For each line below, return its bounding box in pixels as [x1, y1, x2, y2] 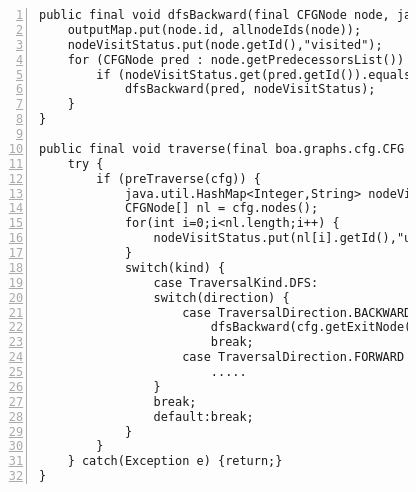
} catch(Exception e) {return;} [67, 454, 283, 469]
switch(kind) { [124, 260, 226, 275]
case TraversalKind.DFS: [153, 275, 319, 290]
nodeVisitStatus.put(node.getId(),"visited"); [67, 37, 383, 52]
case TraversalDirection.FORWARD [182, 350, 405, 365]
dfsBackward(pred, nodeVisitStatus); [124, 82, 376, 97]
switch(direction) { [153, 290, 290, 305]
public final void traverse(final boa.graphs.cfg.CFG [39, 141, 405, 156]
